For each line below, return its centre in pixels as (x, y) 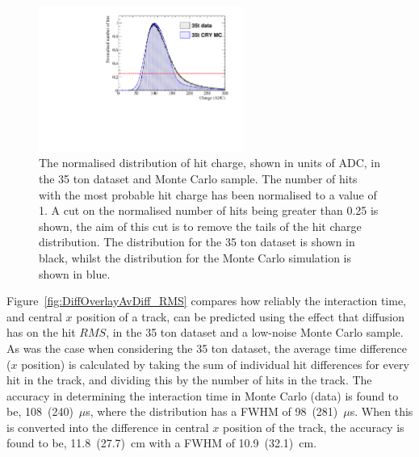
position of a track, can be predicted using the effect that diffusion (240, 316)
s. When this (381, 411)
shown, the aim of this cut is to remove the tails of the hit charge (200, 226)
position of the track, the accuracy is (313, 427)
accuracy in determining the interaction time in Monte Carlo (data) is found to (203, 395)
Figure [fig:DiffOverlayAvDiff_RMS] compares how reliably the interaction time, (206, 301)
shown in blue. (75, 273)
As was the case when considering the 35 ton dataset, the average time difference (207, 348)
